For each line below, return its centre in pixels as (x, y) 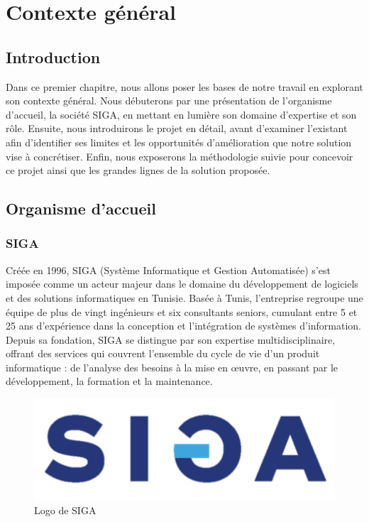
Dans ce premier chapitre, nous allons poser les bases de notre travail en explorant (184, 86)
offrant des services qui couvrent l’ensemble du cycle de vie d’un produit (163, 353)
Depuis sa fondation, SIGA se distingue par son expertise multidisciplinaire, (171, 339)
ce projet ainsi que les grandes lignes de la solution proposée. (138, 170)
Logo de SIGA (65, 510)
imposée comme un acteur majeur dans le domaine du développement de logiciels (182, 284)
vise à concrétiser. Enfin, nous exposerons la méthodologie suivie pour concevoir (180, 156)
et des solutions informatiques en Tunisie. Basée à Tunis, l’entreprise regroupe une (184, 297)
